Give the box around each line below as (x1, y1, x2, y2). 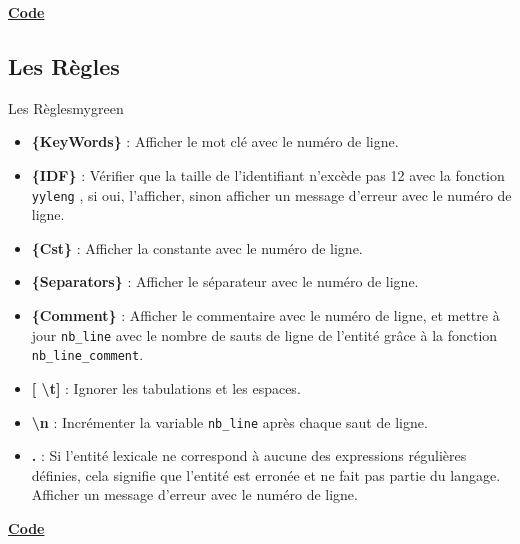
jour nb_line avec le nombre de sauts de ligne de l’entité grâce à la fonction (31, 324, 498, 345)
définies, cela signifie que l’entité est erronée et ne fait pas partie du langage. (31, 464, 501, 485)
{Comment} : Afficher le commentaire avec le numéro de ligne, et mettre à (31, 305, 500, 326)
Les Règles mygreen (8, 97, 124, 118)
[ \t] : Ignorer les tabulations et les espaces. (31, 377, 301, 398)
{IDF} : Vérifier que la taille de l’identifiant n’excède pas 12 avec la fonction (31, 164, 505, 185)
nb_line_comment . (31, 344, 144, 365)
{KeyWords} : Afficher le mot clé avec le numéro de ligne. (31, 131, 399, 152)
